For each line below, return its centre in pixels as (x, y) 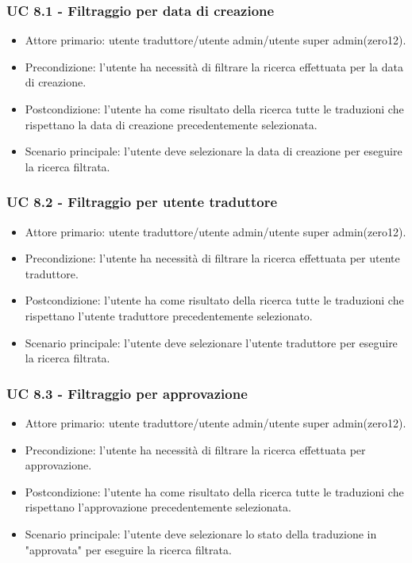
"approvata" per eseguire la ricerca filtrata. (128, 549)
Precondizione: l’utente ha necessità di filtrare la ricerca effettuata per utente (212, 258)
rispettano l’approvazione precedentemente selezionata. (158, 507)
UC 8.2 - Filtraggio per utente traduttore (142, 202)
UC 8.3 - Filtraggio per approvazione (127, 393)
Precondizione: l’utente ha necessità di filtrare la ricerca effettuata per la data (214, 66)
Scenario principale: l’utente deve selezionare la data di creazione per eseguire (214, 151)
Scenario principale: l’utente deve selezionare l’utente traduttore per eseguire (211, 342)
